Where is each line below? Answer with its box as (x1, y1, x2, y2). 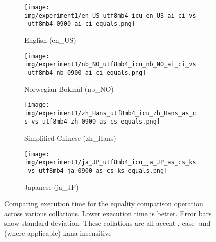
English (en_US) (24, 34, 76, 45)
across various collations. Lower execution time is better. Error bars (4, 208, 212, 218)
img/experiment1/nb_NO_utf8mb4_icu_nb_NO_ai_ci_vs (24, 61, 196, 68)
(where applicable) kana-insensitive (4, 228, 112, 238)
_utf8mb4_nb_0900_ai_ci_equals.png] (24, 69, 146, 76)
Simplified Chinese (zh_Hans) (24, 133, 116, 143)
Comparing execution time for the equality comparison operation (4, 198, 203, 209)
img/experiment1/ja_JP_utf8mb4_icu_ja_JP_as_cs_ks (24, 159, 196, 166)
